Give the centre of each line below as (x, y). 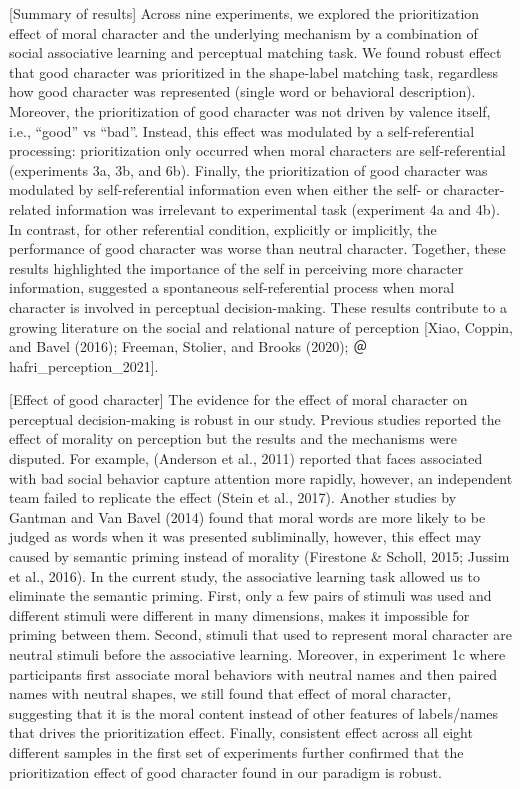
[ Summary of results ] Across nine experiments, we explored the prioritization (244, 13)
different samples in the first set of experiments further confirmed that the (236, 751)
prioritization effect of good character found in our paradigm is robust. (225, 771)
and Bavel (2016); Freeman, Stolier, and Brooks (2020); (179, 346)
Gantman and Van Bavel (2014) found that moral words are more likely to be (247, 516)
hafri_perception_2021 (80, 365)
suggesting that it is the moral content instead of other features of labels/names (254, 712)
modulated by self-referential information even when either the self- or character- (257, 189)
